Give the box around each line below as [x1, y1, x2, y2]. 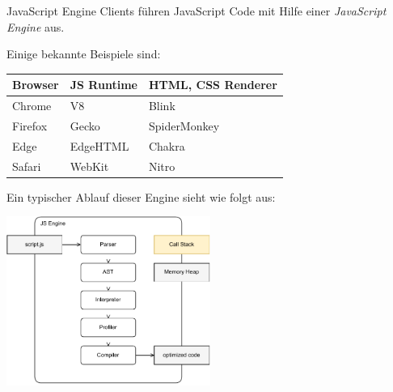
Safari [12, 157, 41, 174]
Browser [12, 76, 59, 93]
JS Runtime [70, 76, 137, 93]
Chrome [12, 97, 52, 114]
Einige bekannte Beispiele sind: [6, 45, 161, 62]
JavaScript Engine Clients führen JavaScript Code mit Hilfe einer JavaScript [6, 2, 387, 19]
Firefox [12, 117, 48, 134]
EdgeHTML [70, 137, 129, 154]
